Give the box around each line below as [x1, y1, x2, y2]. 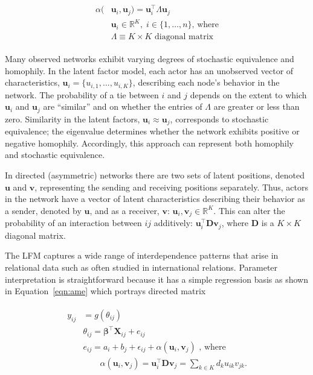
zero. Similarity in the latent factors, [5, 112, 140, 125]
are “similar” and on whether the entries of [43, 100, 202, 113]
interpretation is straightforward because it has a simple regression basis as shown [5, 273, 308, 285]
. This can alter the [213, 204, 285, 216]
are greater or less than [213, 100, 300, 113]
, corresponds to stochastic [170, 112, 269, 125]
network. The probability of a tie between [5, 88, 159, 101]
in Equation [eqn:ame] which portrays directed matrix [5, 285, 206, 297]
